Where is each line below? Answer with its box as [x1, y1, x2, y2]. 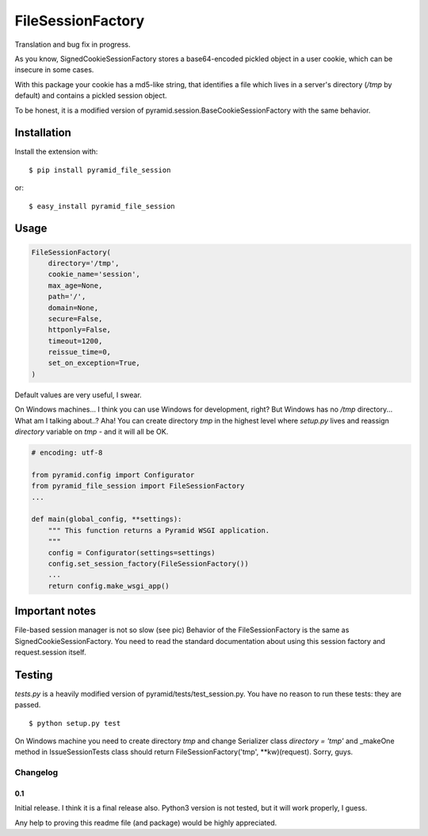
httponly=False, [48, 325, 111, 335]
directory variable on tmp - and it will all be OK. [14, 427, 169, 436]
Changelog [14, 767, 59, 778]
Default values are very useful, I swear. [14, 389, 142, 400]
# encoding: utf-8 [31, 448, 103, 458]
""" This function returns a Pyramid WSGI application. [48, 526, 270, 535]
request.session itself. [14, 647, 86, 657]
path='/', [48, 292, 86, 301]
